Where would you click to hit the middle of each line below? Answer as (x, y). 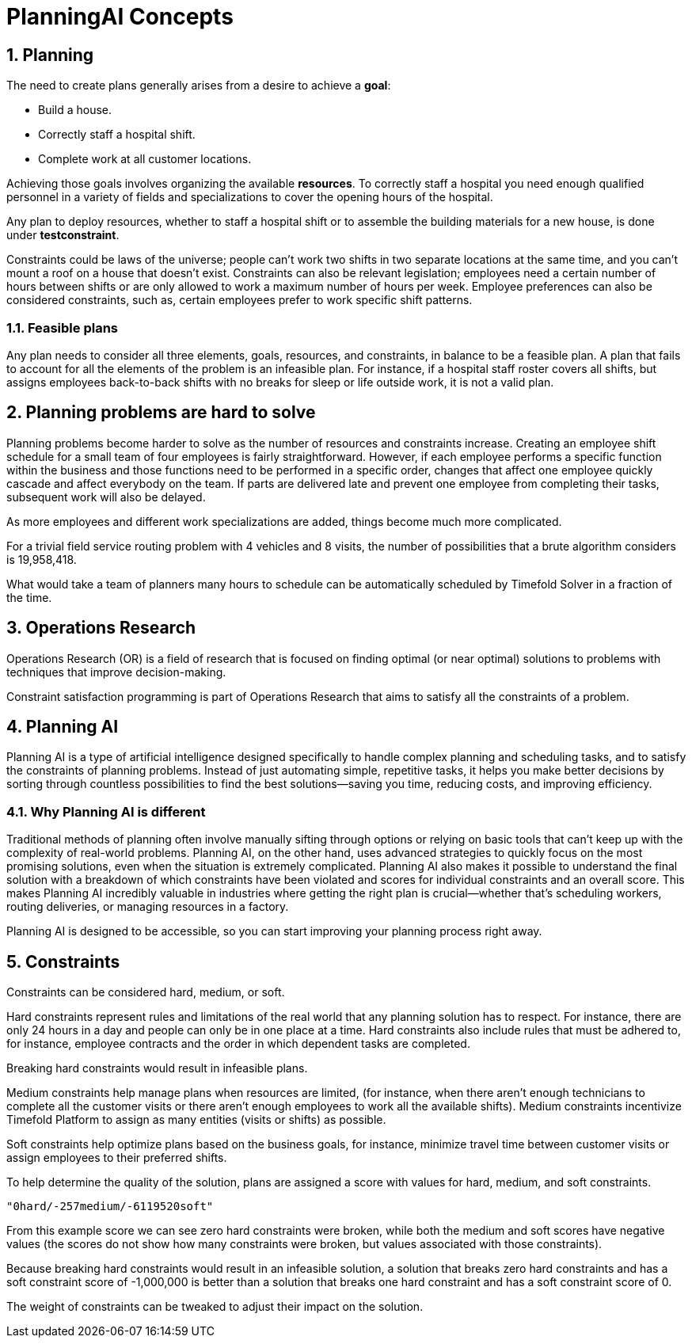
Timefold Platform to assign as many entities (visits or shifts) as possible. (196, 1120)
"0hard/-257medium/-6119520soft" (110, 1207)
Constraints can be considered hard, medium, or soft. (146, 992)
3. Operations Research (101, 628)
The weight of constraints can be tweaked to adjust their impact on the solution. (215, 1307)
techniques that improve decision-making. (116, 672)
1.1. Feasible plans (63, 327)
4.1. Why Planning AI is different (106, 811)
